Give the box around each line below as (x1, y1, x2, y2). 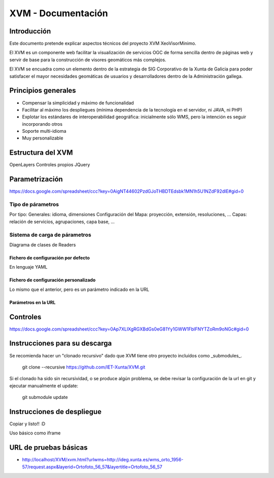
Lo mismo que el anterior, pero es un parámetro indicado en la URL (9, 286, 150, 292)
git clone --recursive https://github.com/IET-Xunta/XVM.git (22, 364, 146, 370)
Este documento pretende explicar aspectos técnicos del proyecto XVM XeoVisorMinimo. (9, 41, 196, 47)
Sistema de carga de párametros (9, 231, 91, 238)
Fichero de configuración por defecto (9, 254, 90, 261)
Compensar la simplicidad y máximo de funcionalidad (22, 99, 134, 106)
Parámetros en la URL (9, 299, 56, 305)
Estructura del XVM (9, 149, 73, 157)
